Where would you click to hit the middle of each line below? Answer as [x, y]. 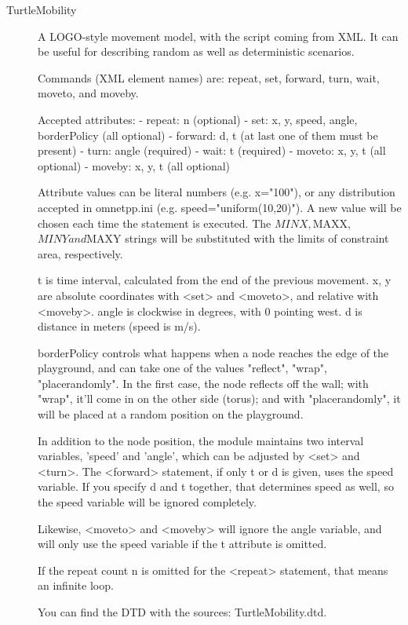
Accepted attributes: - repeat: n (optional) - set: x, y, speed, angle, [198, 119]
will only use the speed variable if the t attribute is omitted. [182, 544]
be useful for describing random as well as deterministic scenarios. [196, 51]
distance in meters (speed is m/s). [119, 326]
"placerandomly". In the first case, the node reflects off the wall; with [203, 383]
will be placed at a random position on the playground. [171, 414]
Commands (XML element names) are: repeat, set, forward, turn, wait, [209, 77]
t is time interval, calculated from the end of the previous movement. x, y [215, 280]
